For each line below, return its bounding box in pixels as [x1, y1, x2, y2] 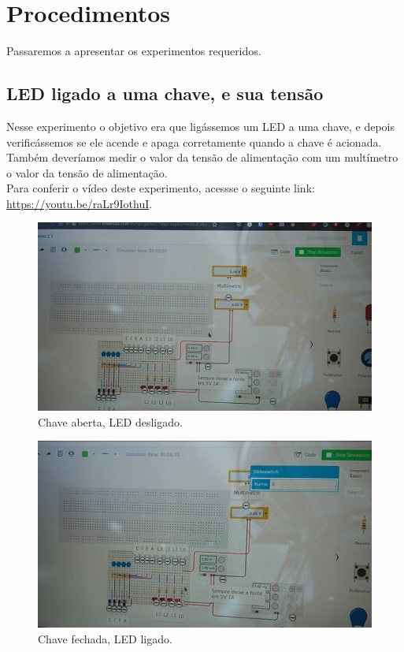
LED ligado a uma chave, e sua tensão [6, 81, 324, 106]
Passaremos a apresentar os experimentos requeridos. [6, 43, 261, 59]
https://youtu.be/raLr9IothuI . [6, 195, 153, 211]
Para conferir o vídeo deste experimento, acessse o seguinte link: [6, 180, 315, 196]
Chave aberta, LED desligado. [38, 413, 183, 430]
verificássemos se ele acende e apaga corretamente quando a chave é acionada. [6, 133, 382, 150]
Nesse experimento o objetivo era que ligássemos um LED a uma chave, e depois [6, 117, 395, 134]
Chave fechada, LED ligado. [38, 631, 172, 647]
